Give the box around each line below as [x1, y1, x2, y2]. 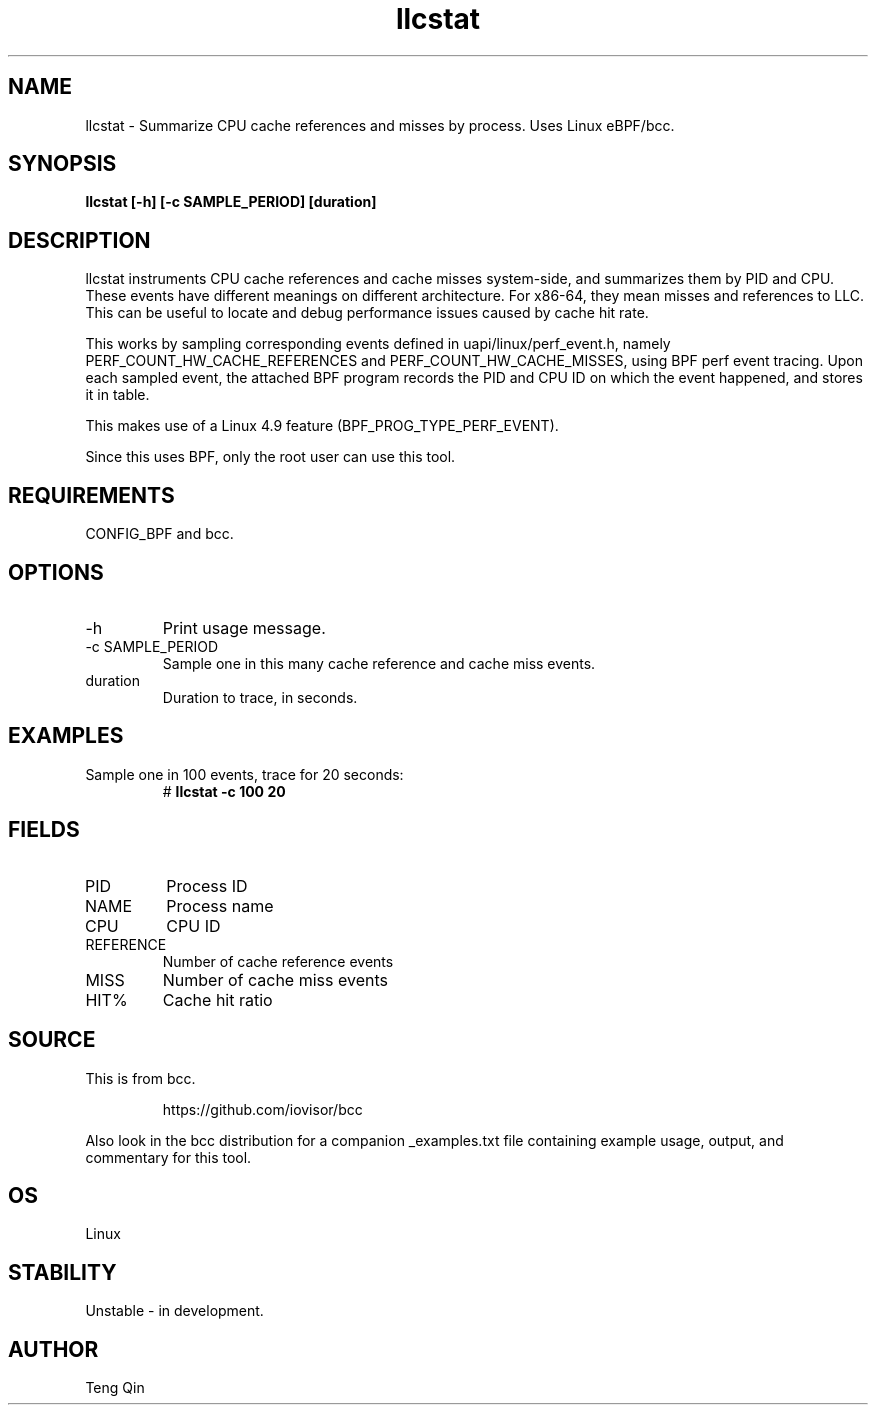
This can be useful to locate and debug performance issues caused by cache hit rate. [85, 304, 649, 322]
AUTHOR [8, 1336, 99, 1362]
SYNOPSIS [8, 151, 117, 177]
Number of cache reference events [162, 952, 394, 970]
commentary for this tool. [85, 1148, 252, 1166]
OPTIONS [8, 559, 104, 585]
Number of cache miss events [162, 969, 388, 990]
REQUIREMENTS [8, 482, 175, 508]
